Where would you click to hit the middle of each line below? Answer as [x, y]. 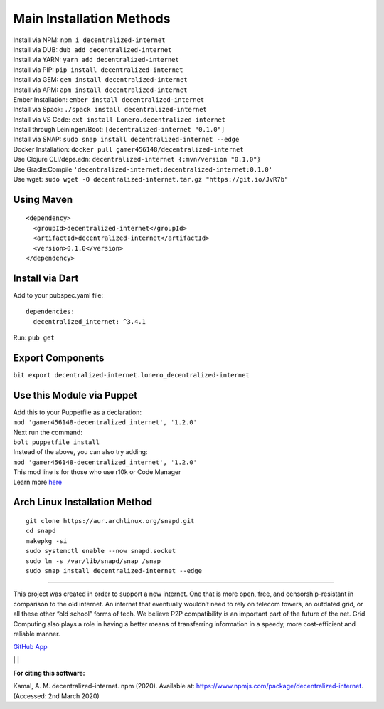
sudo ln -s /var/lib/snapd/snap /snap [94, 561]
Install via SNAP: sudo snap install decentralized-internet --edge [126, 140]
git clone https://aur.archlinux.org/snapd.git [110, 521]
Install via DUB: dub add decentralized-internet [92, 49]
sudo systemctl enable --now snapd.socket [101, 551]
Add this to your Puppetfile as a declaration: [78, 412]
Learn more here [38, 482]
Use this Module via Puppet [75, 395]
